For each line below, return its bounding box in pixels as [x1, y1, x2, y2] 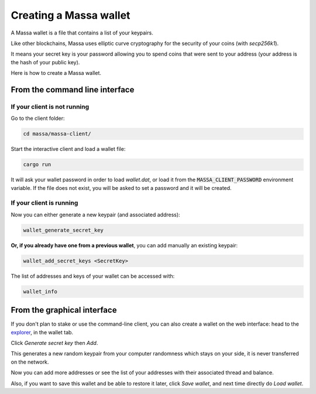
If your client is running [11, 199, 78, 207]
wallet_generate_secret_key [23, 227, 104, 233]
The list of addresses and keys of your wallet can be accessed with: [11, 272, 175, 279]
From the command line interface [11, 85, 135, 95]
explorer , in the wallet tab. [11, 329, 73, 336]
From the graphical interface [11, 305, 117, 315]
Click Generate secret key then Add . [11, 339, 98, 346]
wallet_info [23, 288, 58, 295]
